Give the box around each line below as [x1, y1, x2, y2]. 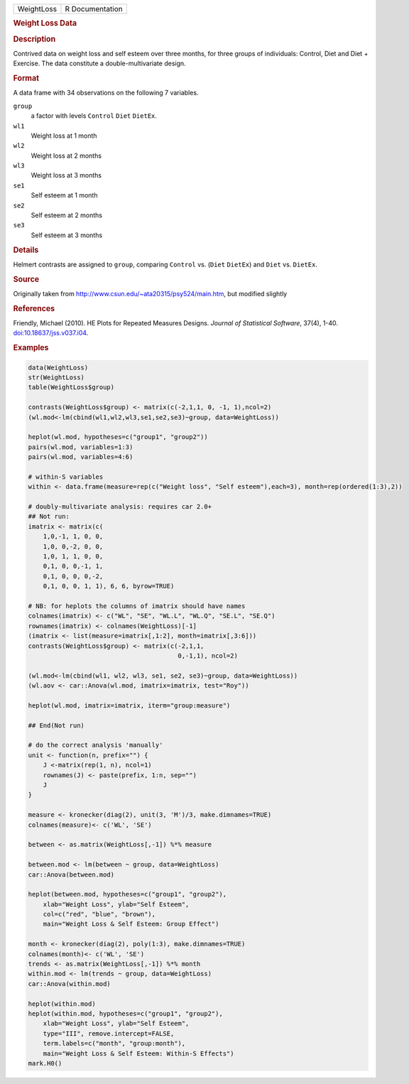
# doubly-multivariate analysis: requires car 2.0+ [28, 503, 212, 511]
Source [13, 274, 40, 284]
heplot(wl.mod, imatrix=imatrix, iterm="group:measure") [28, 701, 231, 710]
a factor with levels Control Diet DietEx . [31, 112, 158, 120]
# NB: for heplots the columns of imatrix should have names [28, 602, 246, 610]
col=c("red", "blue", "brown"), [43, 910, 156, 918]
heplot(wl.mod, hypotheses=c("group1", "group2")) [28, 433, 209, 441]
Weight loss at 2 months [31, 151, 102, 160]
